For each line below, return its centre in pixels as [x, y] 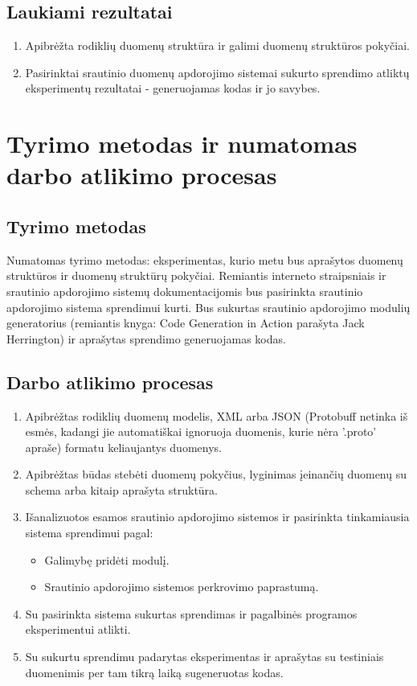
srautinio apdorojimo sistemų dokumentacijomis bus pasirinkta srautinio [185, 291]
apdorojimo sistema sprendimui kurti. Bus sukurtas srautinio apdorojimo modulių [208, 307]
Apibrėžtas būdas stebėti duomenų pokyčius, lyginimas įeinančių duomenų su [216, 474]
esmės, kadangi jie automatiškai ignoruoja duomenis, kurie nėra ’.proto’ [201, 431]
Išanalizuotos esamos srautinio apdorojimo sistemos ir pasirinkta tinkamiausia [217, 517]
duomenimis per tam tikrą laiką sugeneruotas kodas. [154, 672]
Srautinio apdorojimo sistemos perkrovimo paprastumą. [182, 587]
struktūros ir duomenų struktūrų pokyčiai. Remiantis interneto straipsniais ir [196, 275]
